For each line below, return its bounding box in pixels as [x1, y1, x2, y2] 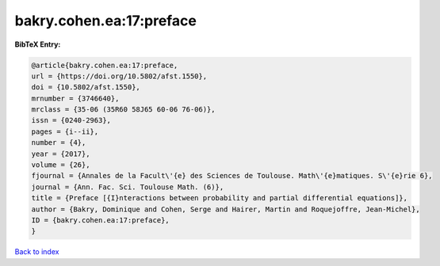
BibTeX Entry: [14, 40, 61, 49]
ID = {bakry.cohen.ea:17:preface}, [31, 216, 170, 225]
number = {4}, [31, 139, 86, 147]
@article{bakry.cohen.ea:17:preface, [31, 60, 178, 70]
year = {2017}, [31, 149, 90, 158]
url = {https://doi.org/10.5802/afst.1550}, [31, 71, 208, 81]
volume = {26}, [31, 161, 90, 169]
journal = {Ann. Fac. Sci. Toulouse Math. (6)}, [31, 182, 224, 192]
